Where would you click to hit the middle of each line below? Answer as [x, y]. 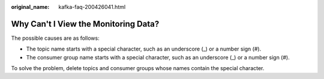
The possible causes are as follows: [55, 38]
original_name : [30, 7]
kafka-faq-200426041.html [92, 7]
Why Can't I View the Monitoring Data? [85, 24]
